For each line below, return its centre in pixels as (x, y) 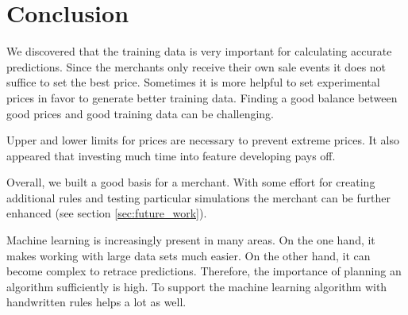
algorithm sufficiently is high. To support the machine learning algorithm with (197, 286)
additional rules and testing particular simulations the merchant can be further (198, 197)
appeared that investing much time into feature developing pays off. (171, 155)
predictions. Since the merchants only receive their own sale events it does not (196, 66)
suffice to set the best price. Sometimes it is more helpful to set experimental (193, 82)
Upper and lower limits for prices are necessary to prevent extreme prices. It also (203, 140)
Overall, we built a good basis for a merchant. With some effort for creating (191, 182)
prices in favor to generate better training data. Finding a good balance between (202, 97)
